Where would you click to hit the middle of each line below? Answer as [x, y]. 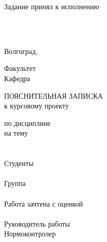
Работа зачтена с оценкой [44, 203]
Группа [15, 183]
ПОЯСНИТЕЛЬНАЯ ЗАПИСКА [53, 95]
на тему [16, 133]
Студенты [19, 163]
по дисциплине [27, 123]
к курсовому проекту [37, 106]
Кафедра [17, 78]
